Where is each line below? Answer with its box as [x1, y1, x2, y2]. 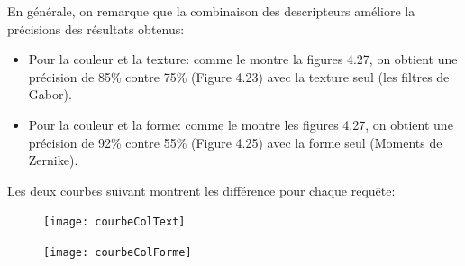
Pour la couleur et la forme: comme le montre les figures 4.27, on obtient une [28, 115, 453, 133]
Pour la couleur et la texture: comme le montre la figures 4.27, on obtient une [28, 50, 458, 69]
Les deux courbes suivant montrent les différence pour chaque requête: [7, 180, 396, 199]
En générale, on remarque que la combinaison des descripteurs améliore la [7, 2, 415, 20]
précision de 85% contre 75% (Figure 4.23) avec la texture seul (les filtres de [28, 67, 450, 86]
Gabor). [28, 85, 72, 104]
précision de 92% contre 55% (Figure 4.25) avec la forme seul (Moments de [28, 133, 442, 151]
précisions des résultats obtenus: [7, 19, 185, 38]
